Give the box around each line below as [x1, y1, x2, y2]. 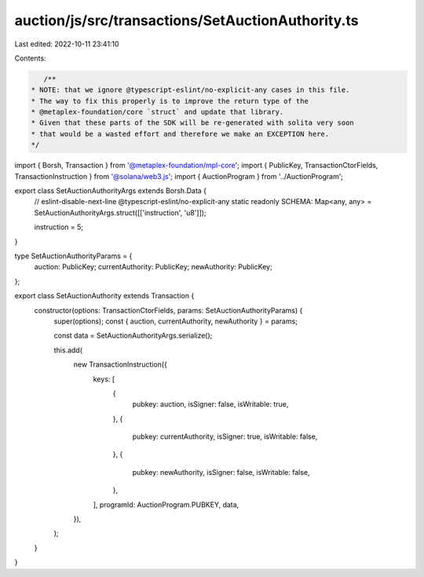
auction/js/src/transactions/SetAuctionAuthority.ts [14, 12, 359, 29]
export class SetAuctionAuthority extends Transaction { [14, 291, 195, 301]
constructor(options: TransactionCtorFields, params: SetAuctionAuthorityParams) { [34, 305, 303, 315]
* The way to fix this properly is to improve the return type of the [31, 97, 309, 105]
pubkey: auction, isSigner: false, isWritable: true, [132, 400, 289, 409]
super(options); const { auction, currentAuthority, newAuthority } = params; [53, 316, 298, 326]
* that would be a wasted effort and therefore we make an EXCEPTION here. [31, 130, 330, 138]
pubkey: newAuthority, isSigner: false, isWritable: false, [132, 467, 310, 477]
